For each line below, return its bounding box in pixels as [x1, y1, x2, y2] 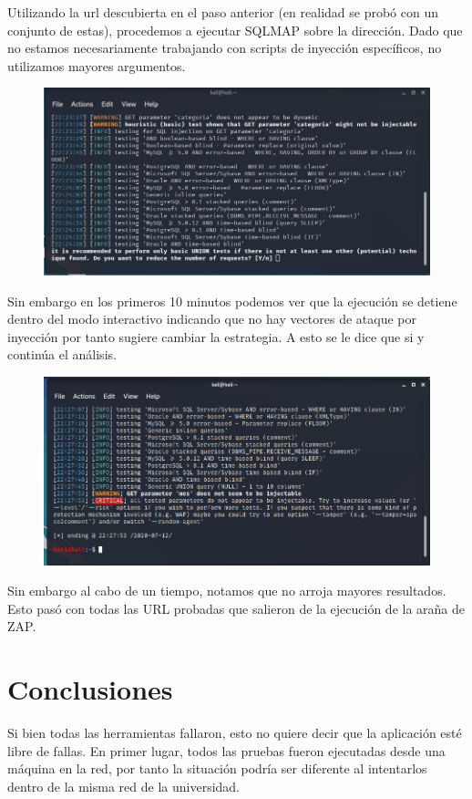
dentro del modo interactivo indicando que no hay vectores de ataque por [7, 309, 417, 328]
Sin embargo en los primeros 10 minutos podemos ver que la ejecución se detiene [7, 291, 457, 310]
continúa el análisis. [7, 345, 117, 364]
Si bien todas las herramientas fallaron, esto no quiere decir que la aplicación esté [7, 723, 462, 742]
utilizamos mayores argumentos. [7, 56, 186, 75]
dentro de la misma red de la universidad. [7, 776, 240, 795]
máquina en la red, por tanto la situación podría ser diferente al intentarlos [7, 759, 427, 778]
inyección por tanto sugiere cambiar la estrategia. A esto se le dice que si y [7, 327, 425, 346]
